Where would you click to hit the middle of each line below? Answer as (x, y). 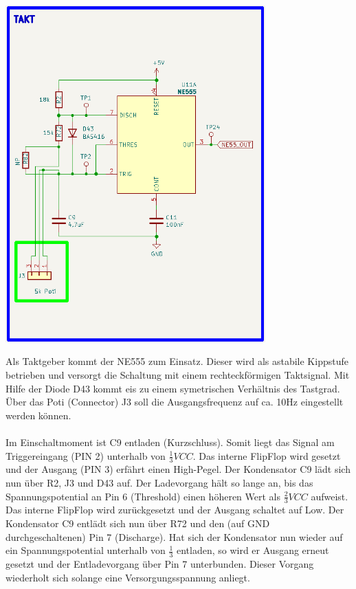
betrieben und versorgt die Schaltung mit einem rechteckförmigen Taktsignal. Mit (178, 374)
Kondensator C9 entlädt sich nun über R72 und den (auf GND (138, 523)
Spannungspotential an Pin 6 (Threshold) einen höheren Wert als (143, 496)
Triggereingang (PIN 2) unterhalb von (86, 455)
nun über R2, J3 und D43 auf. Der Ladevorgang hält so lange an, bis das (159, 482)
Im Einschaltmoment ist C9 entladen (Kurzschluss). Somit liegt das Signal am (170, 442)
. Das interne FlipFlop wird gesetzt (267, 455)
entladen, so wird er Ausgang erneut (253, 550)
